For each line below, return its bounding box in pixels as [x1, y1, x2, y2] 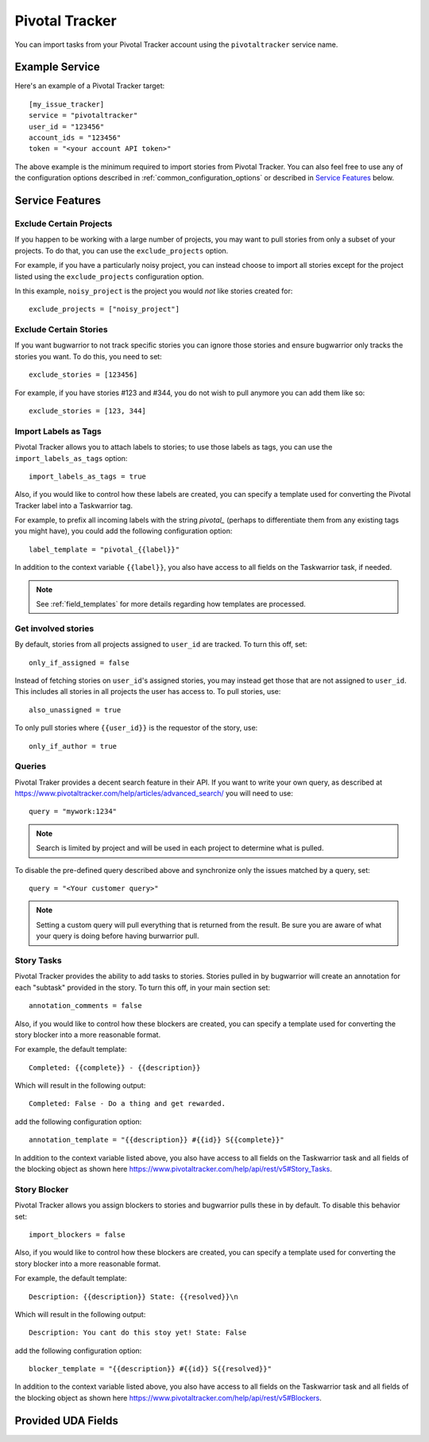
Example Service [14, 60, 100, 74]
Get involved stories [14, 622, 95, 634]
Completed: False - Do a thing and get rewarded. [29, 1099, 226, 1108]
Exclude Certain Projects [14, 218, 113, 229]
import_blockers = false [29, 1230, 126, 1239]
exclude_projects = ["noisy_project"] [29, 304, 180, 314]
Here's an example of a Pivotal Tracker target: [14, 81, 165, 91]
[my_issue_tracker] [29, 99, 105, 109]
